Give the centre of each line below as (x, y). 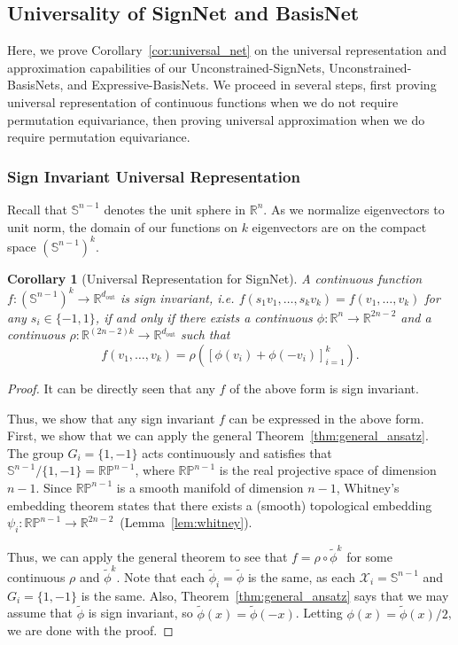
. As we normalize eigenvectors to (354, 209)
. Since (54, 487)
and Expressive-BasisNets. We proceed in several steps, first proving (252, 85)
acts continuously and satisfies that (237, 452)
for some (369, 556)
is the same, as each (302, 576)
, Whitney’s (368, 487)
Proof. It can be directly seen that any (111, 388)
